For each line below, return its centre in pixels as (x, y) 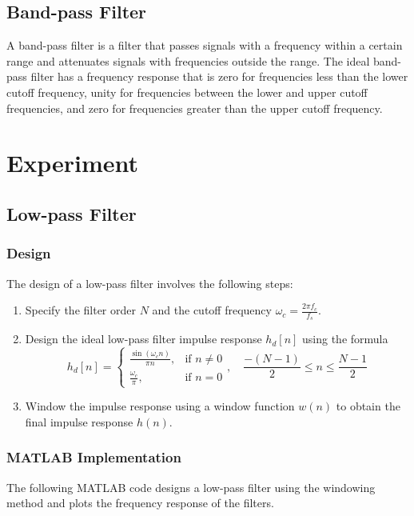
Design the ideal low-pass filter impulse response (143, 339)
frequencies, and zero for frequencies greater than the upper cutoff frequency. (195, 108)
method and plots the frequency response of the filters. (140, 503)
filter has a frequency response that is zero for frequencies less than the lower (219, 76)
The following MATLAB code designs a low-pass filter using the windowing (191, 487)
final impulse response (79, 421)
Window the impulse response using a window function (160, 406)
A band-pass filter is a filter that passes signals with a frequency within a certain (205, 45)
